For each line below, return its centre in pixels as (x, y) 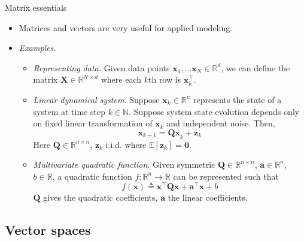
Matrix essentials (36, 7)
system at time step (69, 111)
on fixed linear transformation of (93, 123)
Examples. (37, 48)
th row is (165, 79)
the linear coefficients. (208, 197)
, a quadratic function (92, 176)
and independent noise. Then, (221, 123)
